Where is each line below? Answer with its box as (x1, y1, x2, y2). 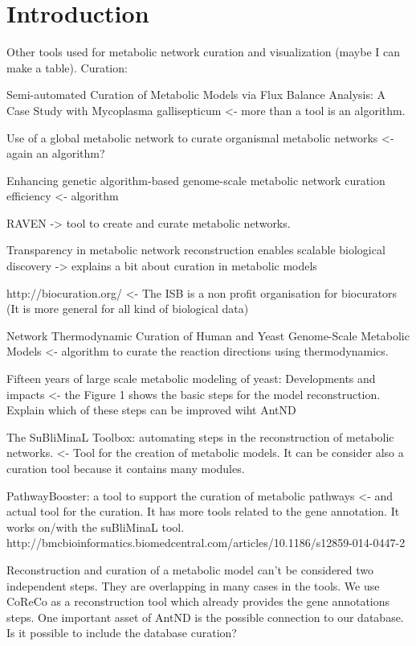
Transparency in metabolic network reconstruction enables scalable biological (6, 241, 385, 258)
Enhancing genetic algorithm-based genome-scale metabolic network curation (6, 171, 385, 188)
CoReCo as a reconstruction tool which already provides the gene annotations (6, 593, 390, 610)
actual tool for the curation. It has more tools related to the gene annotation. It (6, 503, 400, 520)
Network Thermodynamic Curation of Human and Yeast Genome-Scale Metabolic (6, 327, 410, 344)
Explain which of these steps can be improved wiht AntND (6, 401, 296, 418)
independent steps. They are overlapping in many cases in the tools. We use (6, 577, 380, 594)
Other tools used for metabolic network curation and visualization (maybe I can (6, 43, 401, 60)
